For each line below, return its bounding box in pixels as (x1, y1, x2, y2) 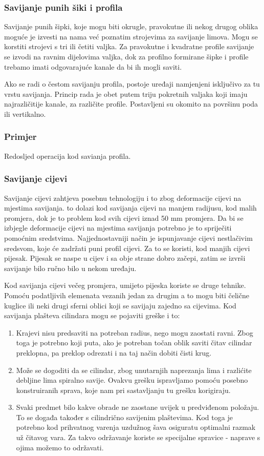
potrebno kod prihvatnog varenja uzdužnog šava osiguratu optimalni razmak (16, 422, 256, 432)
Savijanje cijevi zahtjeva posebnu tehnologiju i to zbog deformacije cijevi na (4, 192, 241, 203)
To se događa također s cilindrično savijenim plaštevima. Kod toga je (16, 411, 233, 422)
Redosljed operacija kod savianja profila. (4, 150, 131, 161)
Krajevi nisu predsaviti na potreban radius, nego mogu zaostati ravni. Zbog (16, 327, 253, 338)
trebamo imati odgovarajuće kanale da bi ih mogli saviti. (4, 61, 182, 72)
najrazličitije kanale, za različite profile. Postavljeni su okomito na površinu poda (4, 98, 258, 109)
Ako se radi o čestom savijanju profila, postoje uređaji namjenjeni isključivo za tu (4, 78, 260, 89)
